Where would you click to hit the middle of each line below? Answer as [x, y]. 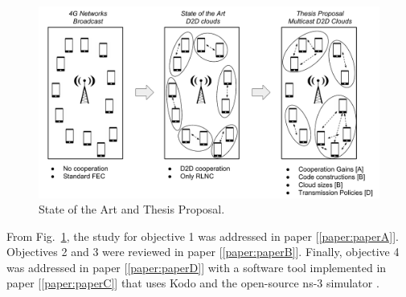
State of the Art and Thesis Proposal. [132, 209]
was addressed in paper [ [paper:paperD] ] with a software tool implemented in [197, 267]
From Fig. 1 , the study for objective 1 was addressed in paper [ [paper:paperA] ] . [203, 236]
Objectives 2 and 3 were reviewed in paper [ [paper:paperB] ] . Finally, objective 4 [203, 252]
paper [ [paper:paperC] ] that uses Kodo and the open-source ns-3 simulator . [193, 283]
